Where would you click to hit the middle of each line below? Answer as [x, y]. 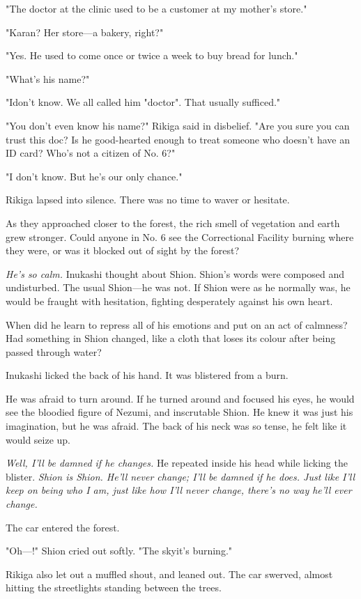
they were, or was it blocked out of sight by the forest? [123, 250]
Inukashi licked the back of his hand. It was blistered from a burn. [147, 375]
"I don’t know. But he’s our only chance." [94, 176]
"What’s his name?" [48, 78]
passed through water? [54, 351]
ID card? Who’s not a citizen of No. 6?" [91, 153]
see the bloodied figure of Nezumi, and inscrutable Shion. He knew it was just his [179, 412]
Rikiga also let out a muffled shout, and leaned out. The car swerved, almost [169, 574]
